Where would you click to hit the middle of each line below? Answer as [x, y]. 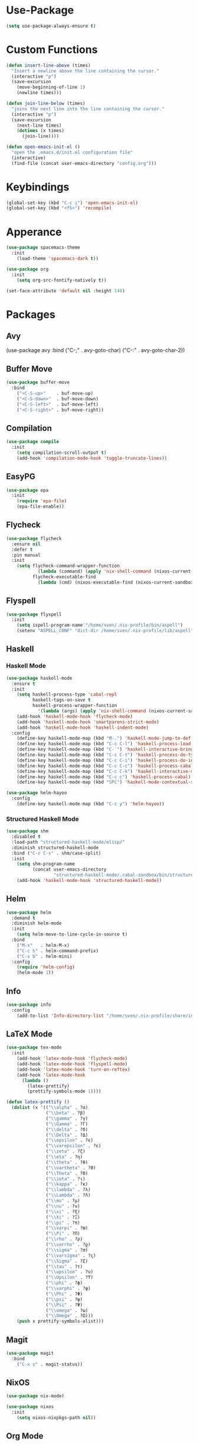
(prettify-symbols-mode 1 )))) [64, 1091]
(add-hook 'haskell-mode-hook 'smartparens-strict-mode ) [88, 722]
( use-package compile [33, 442]
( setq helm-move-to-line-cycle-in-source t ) [72, 934]
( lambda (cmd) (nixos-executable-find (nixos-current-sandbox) [117, 582]
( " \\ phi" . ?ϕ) [64, 1283]
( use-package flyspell [34, 614]
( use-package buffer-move [38, 383]
